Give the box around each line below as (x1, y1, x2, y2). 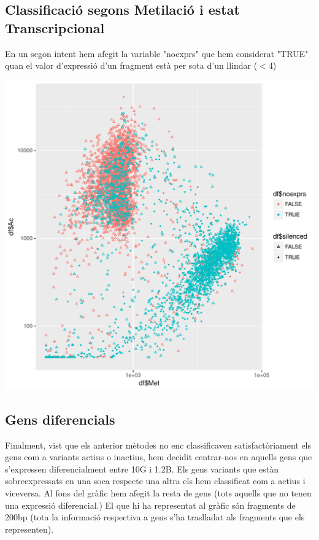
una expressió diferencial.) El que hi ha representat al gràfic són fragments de (5, 498, 296, 511)
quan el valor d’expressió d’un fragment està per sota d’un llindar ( (5, 59, 258, 72)
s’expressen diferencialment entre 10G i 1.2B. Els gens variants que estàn (5, 462, 279, 475)
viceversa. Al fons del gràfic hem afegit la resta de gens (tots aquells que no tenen (5, 486, 312, 499)
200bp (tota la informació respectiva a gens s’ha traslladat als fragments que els (5, 511, 305, 523)
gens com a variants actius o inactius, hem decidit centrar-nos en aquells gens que (5, 450, 312, 463)
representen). (5, 522, 54, 535)
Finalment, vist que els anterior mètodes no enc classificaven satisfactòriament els (5, 438, 312, 451)
